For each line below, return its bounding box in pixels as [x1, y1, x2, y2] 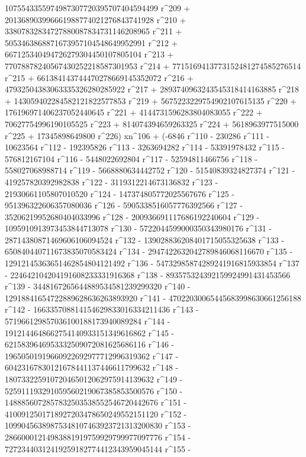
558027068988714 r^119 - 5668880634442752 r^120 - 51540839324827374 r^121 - [5, 164, 295, 176]
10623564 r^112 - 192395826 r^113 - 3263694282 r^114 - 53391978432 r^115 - [5, 141, 285, 153]
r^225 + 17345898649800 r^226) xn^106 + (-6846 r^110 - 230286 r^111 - [5, 129, 269, 141]
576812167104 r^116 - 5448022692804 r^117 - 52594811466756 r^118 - [5, 152, 258, 165]
